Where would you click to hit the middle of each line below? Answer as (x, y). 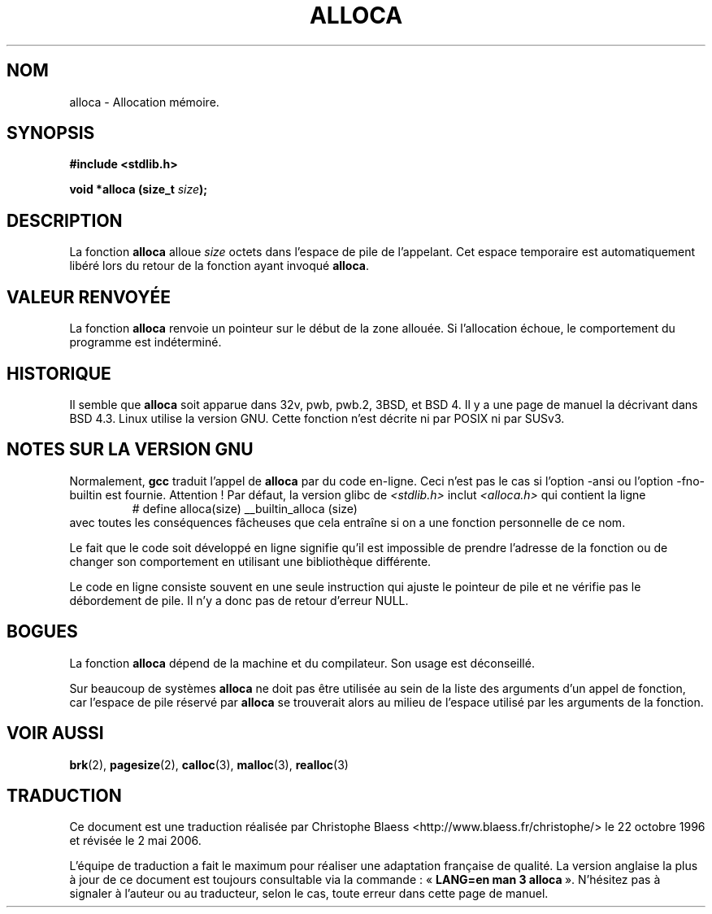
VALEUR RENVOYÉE (89, 297)
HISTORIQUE (59, 373)
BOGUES (42, 632)
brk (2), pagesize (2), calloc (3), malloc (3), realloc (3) (209, 764)
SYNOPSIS (51, 133)
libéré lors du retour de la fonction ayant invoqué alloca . (219, 266)
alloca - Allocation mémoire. (144, 102)
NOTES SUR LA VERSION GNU (130, 450)
